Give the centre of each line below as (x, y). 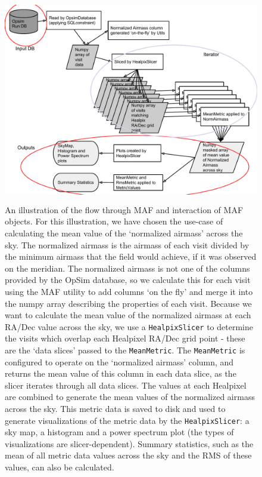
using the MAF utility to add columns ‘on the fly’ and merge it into (129, 291)
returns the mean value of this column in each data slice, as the (121, 373)
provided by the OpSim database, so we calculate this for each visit (128, 280)
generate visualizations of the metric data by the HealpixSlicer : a (127, 420)
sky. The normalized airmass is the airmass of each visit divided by (127, 244)
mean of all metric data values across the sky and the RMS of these (128, 455)
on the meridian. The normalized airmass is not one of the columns (127, 268)
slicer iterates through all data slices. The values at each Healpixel (126, 385)
